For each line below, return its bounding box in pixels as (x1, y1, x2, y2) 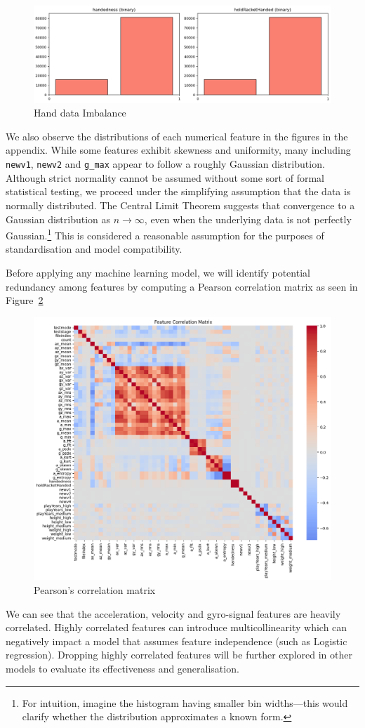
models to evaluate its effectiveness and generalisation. (6, 661, 239, 676)
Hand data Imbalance (34, 105, 126, 120)
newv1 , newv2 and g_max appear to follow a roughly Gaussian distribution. (6, 157, 325, 171)
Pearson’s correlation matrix (34, 583, 156, 597)
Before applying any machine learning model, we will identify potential (6, 265, 310, 279)
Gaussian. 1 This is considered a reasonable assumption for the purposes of (6, 226, 324, 242)
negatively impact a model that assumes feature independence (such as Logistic (6, 633, 347, 648)
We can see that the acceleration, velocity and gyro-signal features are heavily (6, 606, 341, 621)
